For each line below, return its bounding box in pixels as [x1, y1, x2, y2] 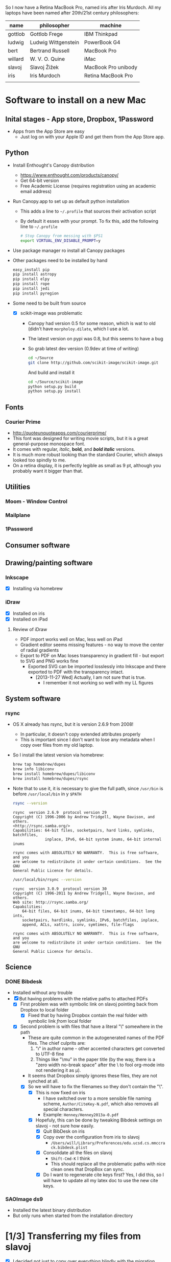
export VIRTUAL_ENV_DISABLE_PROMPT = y [20, 238, 101, 243]
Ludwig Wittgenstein [30, 39, 80, 45]
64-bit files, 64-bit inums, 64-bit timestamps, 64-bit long [22, 908, 155, 914]
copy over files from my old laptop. [20, 742, 94, 748]
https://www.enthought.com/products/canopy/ [20, 172, 119, 178]
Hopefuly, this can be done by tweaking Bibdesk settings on [35, 1117, 162, 1123]
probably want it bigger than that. [12, 468, 83, 474]
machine [100, 22, 121, 29]
